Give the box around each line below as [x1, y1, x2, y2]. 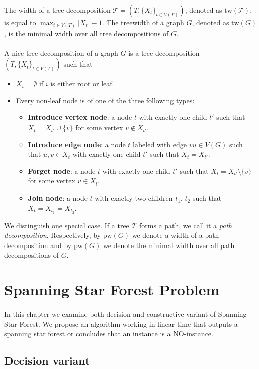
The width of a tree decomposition [4, 5, 111, 15]
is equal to [4, 17, 36, 27]
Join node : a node [28, 193, 88, 203]
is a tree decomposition [128, 47, 200, 58]
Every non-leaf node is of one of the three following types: [16, 95, 195, 105]
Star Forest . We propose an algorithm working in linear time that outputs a [4, 318, 238, 329]
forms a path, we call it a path [139, 220, 232, 230]
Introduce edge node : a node [28, 139, 126, 149]
